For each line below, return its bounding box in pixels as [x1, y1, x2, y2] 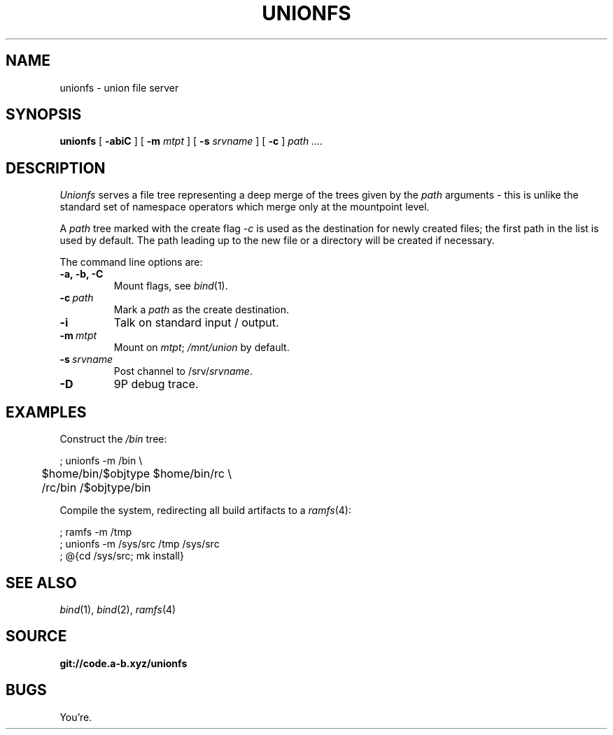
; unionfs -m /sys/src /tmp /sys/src [59, 538, 220, 550]
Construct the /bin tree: [59, 433, 167, 445]
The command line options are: [59, 256, 203, 269]
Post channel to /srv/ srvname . [113, 365, 253, 378]
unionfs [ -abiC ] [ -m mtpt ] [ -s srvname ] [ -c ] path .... [59, 135, 323, 148]
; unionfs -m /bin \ [59, 455, 143, 467]
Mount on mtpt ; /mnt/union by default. [113, 341, 290, 354]
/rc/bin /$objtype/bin [41, 480, 151, 495]
